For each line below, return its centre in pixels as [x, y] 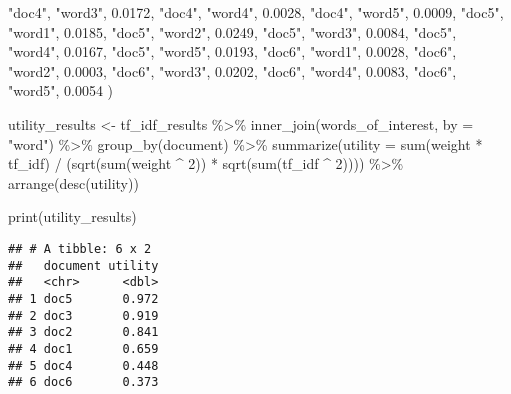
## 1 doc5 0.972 [83, 298]
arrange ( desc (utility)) [73, 182]
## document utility [83, 265]
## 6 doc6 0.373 [83, 382]
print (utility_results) [72, 216]
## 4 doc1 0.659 [83, 348]
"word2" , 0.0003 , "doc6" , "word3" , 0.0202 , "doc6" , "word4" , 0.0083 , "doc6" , [232, 70]
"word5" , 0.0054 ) [61, 90]
